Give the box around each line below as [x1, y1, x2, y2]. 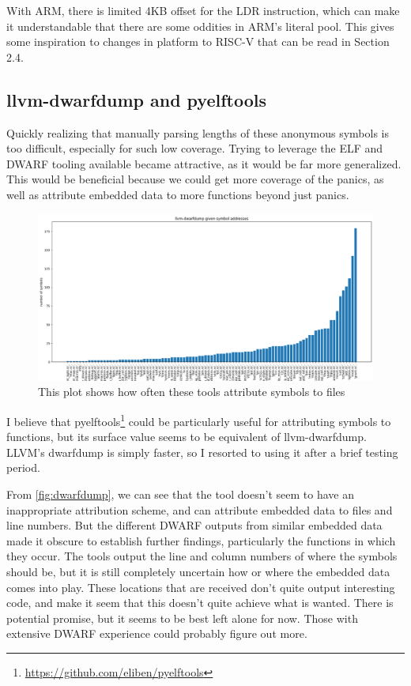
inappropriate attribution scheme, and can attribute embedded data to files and [6, 501, 393, 518]
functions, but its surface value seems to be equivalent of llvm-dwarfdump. [6, 428, 367, 445]
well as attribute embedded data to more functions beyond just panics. [6, 186, 349, 202]
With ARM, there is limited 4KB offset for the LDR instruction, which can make [6, 2, 400, 18]
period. [6, 459, 40, 476]
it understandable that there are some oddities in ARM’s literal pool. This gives [6, 17, 394, 34]
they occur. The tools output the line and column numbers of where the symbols [6, 548, 398, 564]
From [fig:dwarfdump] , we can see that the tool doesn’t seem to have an [6, 485, 354, 502]
